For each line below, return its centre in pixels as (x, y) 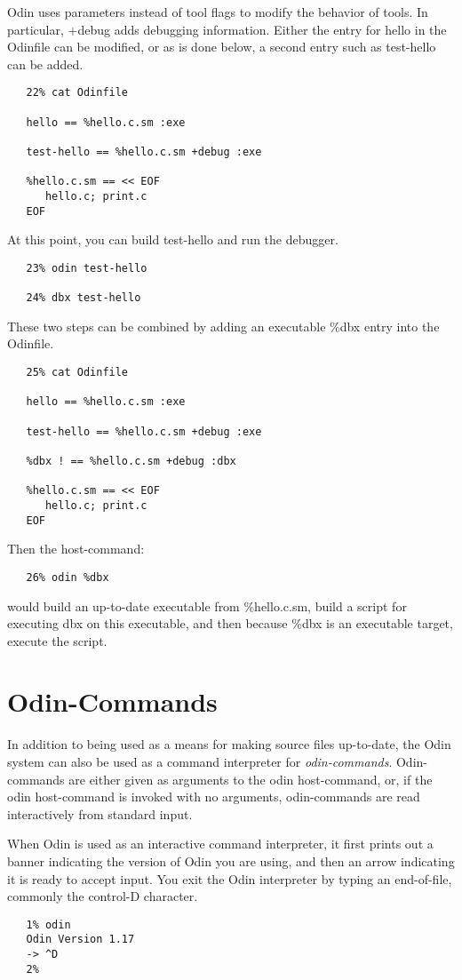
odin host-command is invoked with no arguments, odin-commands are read (214, 797)
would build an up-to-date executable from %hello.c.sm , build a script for (207, 606)
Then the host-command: (76, 549)
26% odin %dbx (68, 577)
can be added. (45, 64)
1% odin (48, 924)
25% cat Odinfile (77, 373)
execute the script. (57, 640)
